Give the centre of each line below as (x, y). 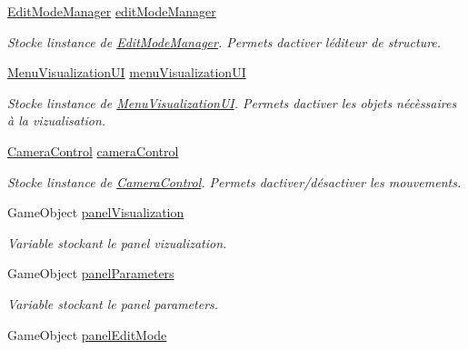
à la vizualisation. (57, 120)
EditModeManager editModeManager (112, 11)
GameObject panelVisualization (96, 212)
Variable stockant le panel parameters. (113, 303)
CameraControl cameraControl (93, 150)
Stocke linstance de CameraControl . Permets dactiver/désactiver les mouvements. (234, 181)
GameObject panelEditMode (87, 334)
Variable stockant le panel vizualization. (117, 242)
